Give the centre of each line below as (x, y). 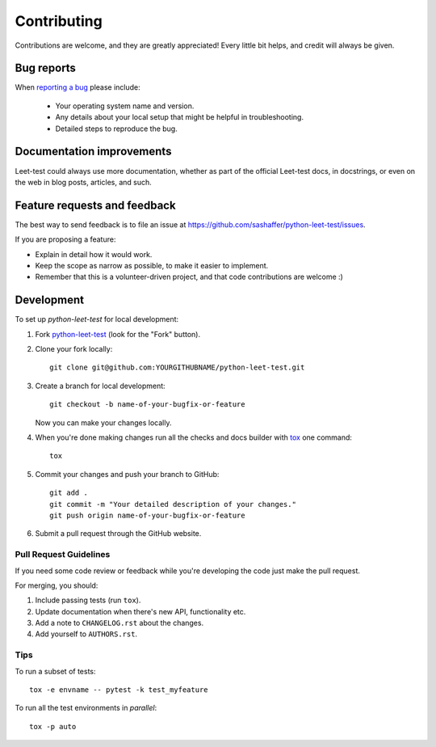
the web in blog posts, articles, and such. (84, 182)
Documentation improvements (93, 152)
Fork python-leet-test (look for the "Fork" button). (118, 334)
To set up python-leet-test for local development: (97, 319)
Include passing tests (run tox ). (88, 600)
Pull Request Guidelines (63, 555)
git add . (69, 493)
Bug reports (46, 68)
